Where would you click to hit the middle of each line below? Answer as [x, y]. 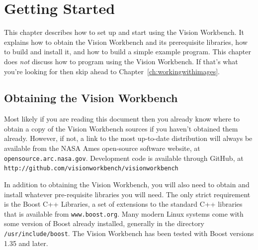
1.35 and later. [26, 243]
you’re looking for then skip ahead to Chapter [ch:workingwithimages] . [112, 71]
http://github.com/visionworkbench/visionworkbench [91, 169]
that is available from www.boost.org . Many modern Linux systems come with [124, 213]
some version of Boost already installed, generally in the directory [104, 223]
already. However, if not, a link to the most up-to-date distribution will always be [128, 138]
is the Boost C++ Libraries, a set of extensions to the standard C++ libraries [123, 204]
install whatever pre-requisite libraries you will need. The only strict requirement [127, 194]
